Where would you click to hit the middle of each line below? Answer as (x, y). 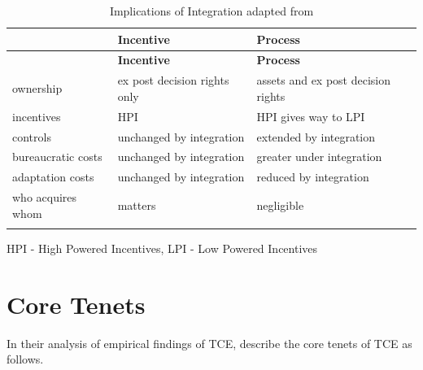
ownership (37, 88)
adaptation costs (53, 177)
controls (32, 136)
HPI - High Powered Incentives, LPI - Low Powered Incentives (162, 248)
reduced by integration (313, 177)
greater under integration (319, 157)
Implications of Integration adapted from (211, 11)
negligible (280, 205)
